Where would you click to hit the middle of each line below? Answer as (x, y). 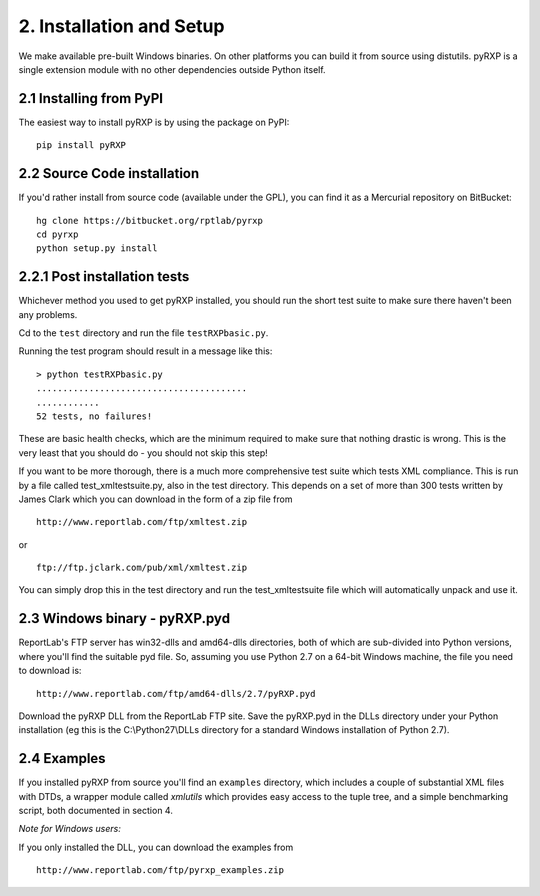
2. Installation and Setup (121, 26)
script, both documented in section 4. (96, 811)
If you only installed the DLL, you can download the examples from (156, 847)
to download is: (50, 671)
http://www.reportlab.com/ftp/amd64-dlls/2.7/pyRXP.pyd (176, 693)
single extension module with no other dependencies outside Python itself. (172, 69)
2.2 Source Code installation (109, 173)
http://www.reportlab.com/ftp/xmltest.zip (142, 522)
